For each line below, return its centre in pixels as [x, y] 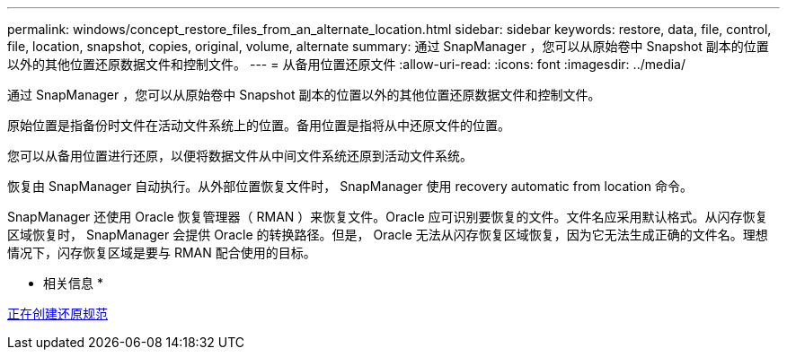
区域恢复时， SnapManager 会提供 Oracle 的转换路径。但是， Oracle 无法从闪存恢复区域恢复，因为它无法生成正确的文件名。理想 [388, 235]
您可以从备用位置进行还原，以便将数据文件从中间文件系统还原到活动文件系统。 [240, 156]
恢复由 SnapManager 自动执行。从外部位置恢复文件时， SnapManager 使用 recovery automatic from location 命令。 [350, 186]
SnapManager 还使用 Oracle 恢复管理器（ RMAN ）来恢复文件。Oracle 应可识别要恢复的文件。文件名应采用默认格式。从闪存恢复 [388, 217]
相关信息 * [73, 283]
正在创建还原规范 [57, 313]
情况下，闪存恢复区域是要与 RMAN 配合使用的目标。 [162, 253]
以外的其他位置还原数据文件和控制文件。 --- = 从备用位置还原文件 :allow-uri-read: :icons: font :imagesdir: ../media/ [347, 64]
